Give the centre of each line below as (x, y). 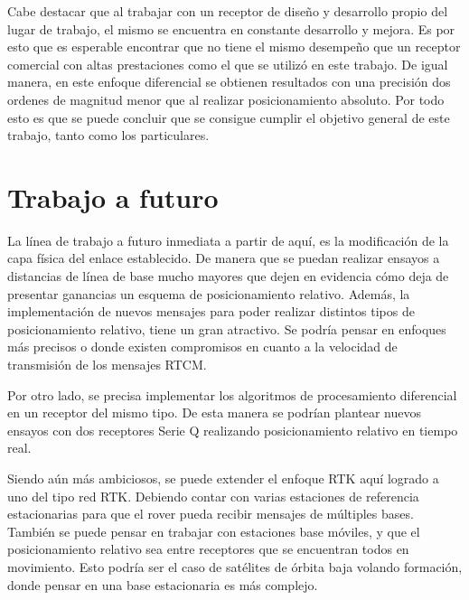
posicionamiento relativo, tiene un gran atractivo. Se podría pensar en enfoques (227, 328)
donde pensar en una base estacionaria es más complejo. (163, 584)
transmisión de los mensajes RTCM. (107, 365)
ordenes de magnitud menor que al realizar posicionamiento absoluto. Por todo (226, 99)
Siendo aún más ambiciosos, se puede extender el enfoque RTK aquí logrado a (223, 478)
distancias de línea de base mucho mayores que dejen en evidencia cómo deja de (228, 276)
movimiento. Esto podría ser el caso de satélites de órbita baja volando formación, (235, 566)
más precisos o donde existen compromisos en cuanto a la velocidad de (202, 347)
